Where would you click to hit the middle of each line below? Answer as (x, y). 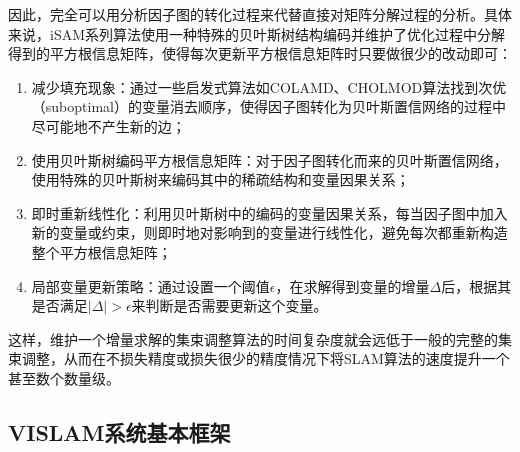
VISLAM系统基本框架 (119, 431)
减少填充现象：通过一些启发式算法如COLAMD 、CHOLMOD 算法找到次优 (269, 86)
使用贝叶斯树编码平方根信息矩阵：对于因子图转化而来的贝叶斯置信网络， (269, 159)
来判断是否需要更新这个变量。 (229, 305)
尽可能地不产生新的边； (108, 125)
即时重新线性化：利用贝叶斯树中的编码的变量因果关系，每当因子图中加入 (269, 212)
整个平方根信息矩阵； (101, 251)
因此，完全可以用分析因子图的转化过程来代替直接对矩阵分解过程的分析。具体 (260, 14)
